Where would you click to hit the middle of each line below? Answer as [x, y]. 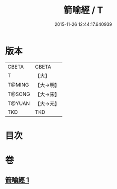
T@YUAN [19, 103]
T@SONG [19, 94]
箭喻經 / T [83, 10]
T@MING [18, 85]
